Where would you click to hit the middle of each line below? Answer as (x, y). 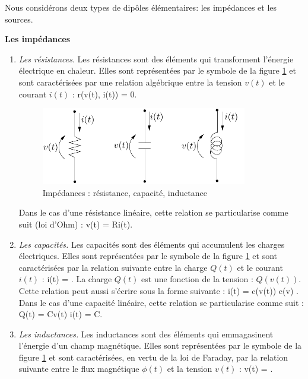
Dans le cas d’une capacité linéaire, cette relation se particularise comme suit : (161, 302)
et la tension (190, 369)
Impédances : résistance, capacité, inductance (125, 192)
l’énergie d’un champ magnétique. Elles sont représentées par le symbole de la (160, 345)
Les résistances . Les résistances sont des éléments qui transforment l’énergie (156, 59)
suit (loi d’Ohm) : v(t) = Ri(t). (76, 224)
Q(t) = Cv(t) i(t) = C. (61, 314)
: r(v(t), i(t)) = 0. (104, 94)
